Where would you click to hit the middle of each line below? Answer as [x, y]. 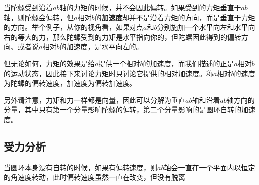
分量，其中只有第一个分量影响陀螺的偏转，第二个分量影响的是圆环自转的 [123, 109]
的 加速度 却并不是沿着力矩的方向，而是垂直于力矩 [175, 17]
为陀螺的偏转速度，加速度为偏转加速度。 [70, 83]
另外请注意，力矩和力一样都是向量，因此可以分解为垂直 [95, 99]
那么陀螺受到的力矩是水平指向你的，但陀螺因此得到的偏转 [147, 37]
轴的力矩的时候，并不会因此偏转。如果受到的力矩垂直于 [150, 7]
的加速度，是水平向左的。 [101, 47]
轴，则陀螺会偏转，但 [39, 17]
